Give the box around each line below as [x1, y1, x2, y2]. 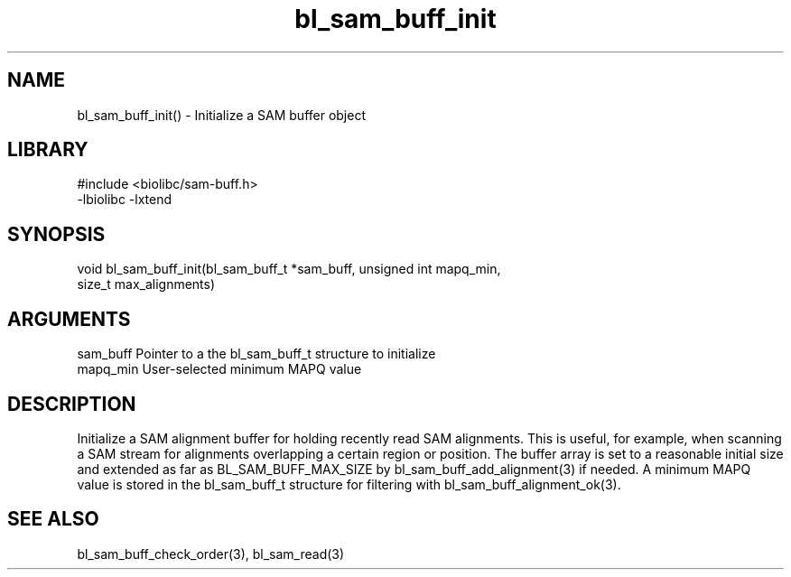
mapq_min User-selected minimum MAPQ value [77, 361, 362, 377]
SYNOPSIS [7, 222, 106, 246]
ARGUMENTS [7, 307, 131, 330]
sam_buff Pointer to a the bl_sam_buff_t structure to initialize [77, 346, 436, 362]
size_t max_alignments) [77, 276, 216, 293]
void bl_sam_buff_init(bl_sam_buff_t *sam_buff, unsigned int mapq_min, [77, 261, 501, 277]
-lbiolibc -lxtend [77, 191, 172, 208]
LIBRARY [7, 138, 88, 162]
